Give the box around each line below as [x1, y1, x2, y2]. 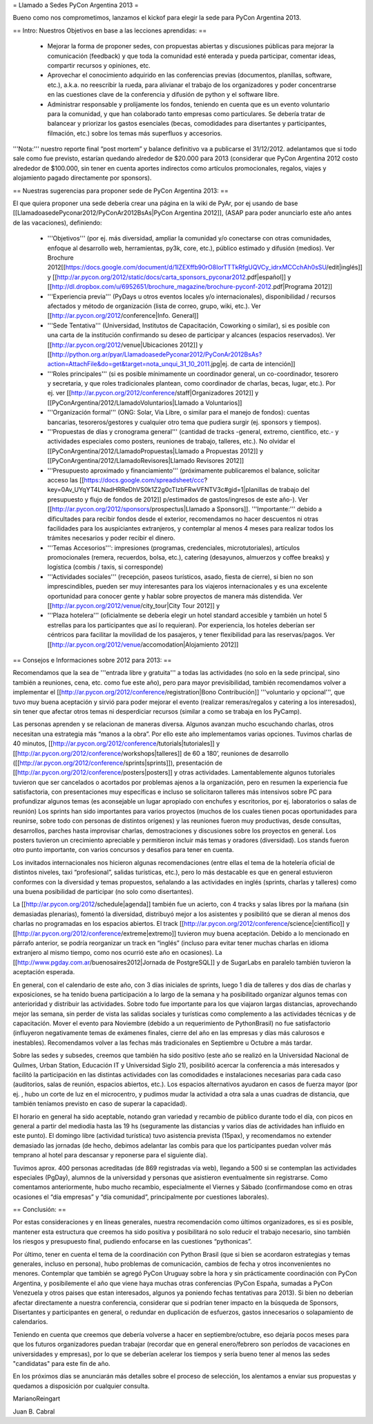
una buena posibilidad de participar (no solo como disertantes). [12, 887, 193, 895]
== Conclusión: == [12, 1206, 66, 1214]
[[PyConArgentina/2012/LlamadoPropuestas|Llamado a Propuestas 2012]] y [47, 446, 264, 455]
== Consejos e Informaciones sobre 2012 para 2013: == [12, 656, 172, 664]
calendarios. [12, 1318, 48, 1326]
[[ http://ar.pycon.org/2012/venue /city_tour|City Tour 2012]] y [47, 602, 220, 610]
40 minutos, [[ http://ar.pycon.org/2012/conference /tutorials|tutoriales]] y [12, 739, 220, 748]
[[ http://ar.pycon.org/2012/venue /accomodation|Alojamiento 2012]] [47, 640, 239, 649]
